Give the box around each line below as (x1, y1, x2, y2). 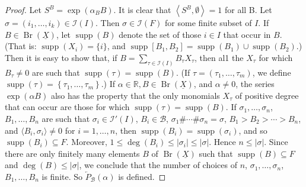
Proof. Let (5, 4, 42, 15)
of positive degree (235, 89, 299, 101)
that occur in (223, 28, 271, 40)
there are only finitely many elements (5, 147, 140, 159)
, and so (238, 124, 267, 136)
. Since (264, 136, 288, 148)
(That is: (5, 40, 37, 52)
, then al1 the (195, 51, 244, 63)
